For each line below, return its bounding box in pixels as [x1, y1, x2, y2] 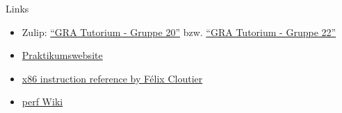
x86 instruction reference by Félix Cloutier [22, 71, 203, 85]
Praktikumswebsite [22, 48, 103, 62]
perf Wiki [22, 94, 63, 109]
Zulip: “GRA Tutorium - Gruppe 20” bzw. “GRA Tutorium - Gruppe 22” [22, 24, 336, 39]
